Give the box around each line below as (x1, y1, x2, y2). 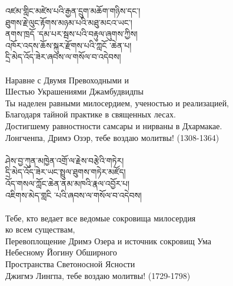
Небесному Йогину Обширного (5, 246, 117, 258)
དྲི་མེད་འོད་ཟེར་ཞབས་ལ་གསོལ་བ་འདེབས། (5, 51, 121, 63)
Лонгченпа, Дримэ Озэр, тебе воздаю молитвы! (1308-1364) (5, 131, 219, 143)
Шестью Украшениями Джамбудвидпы (5, 85, 144, 97)
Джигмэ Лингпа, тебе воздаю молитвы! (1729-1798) (5, 269, 191, 281)
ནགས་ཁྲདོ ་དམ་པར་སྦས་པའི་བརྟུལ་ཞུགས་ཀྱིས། (5, 28, 138, 40)
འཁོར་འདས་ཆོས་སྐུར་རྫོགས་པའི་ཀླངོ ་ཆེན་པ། (5, 39, 132, 51)
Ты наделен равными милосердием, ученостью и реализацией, (5, 96, 229, 109)
